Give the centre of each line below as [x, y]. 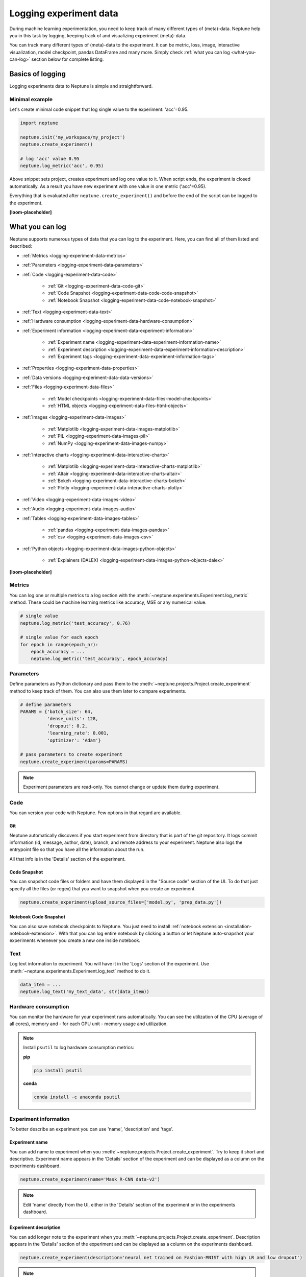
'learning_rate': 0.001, [78, 733]
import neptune [39, 123]
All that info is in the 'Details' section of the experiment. [68, 859]
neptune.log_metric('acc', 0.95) [62, 166]
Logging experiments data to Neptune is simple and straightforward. [81, 86]
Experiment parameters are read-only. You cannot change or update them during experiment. [121, 787]
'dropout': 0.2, [67, 726]
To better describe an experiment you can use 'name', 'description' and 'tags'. [91, 1129]
